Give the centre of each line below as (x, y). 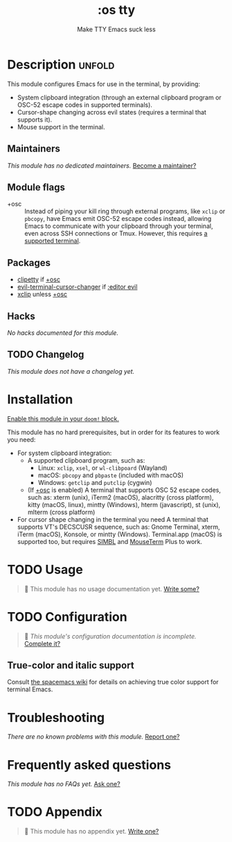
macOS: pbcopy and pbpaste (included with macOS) (111, 475)
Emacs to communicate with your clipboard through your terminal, (119, 226)
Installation (40, 399)
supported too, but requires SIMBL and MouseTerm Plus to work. (110, 541)
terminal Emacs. (30, 689)
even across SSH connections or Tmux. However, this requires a (116, 233)
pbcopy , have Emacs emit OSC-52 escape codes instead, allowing (118, 219)
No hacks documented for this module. (63, 333)
